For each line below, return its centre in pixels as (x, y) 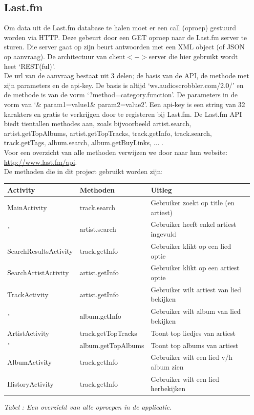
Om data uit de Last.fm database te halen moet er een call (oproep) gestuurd (120, 28)
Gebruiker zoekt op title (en (193, 203)
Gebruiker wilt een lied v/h (191, 357)
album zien (167, 366)
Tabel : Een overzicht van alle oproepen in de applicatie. (88, 407)
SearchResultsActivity (40, 251)
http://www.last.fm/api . (41, 162)
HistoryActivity (31, 383)
